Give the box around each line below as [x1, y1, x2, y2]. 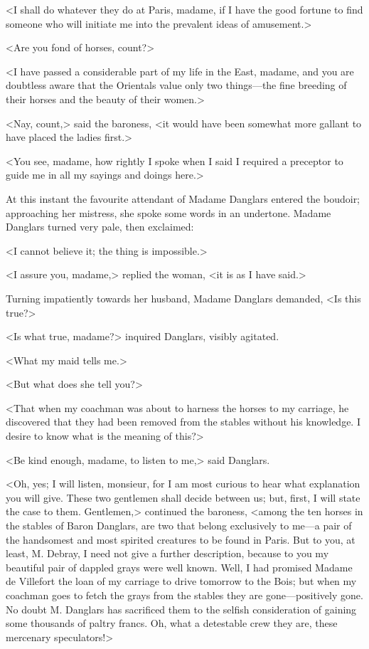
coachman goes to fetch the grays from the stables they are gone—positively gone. [6, 588, 363, 602]
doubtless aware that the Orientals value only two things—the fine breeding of [6, 78, 347, 93]
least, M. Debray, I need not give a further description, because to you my [6, 546, 329, 561]
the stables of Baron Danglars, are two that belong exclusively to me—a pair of [6, 518, 352, 533]
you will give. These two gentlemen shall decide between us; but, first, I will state [6, 490, 360, 505]
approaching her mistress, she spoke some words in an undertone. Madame [6, 205, 331, 220]
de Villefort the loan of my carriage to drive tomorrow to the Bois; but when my [6, 574, 357, 589]
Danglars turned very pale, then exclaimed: [6, 219, 194, 234]
